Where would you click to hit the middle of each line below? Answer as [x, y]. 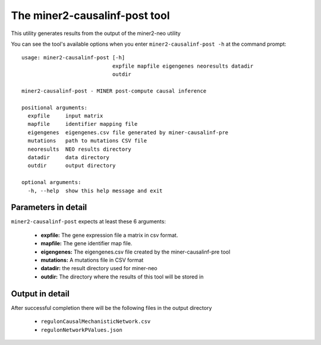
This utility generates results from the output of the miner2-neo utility [96, 33]
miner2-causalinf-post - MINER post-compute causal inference [114, 91]
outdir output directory [72, 166]
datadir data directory [69, 158]
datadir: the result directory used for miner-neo [99, 268]
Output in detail [40, 294]
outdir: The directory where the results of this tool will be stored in [122, 277]
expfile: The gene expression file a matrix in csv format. [109, 235]
